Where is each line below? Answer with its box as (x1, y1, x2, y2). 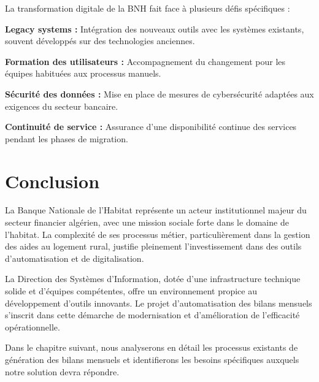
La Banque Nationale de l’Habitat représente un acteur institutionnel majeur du (5, 204, 307, 216)
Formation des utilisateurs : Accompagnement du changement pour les (5, 55, 286, 67)
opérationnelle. (5, 320, 60, 333)
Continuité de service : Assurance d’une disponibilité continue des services (5, 120, 297, 133)
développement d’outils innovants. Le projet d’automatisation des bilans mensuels (5, 296, 312, 309)
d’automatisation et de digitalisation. (5, 251, 144, 264)
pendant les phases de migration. (5, 132, 128, 145)
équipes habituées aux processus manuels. (5, 67, 161, 80)
